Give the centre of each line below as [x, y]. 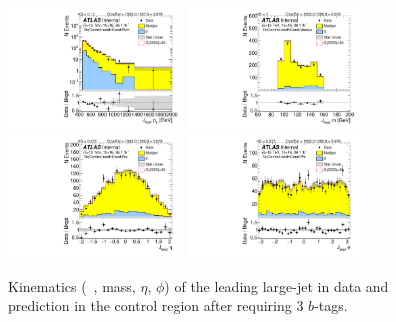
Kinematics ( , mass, [72, 285]
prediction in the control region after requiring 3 [156, 305]
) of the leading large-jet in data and [276, 285]
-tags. [331, 305]
